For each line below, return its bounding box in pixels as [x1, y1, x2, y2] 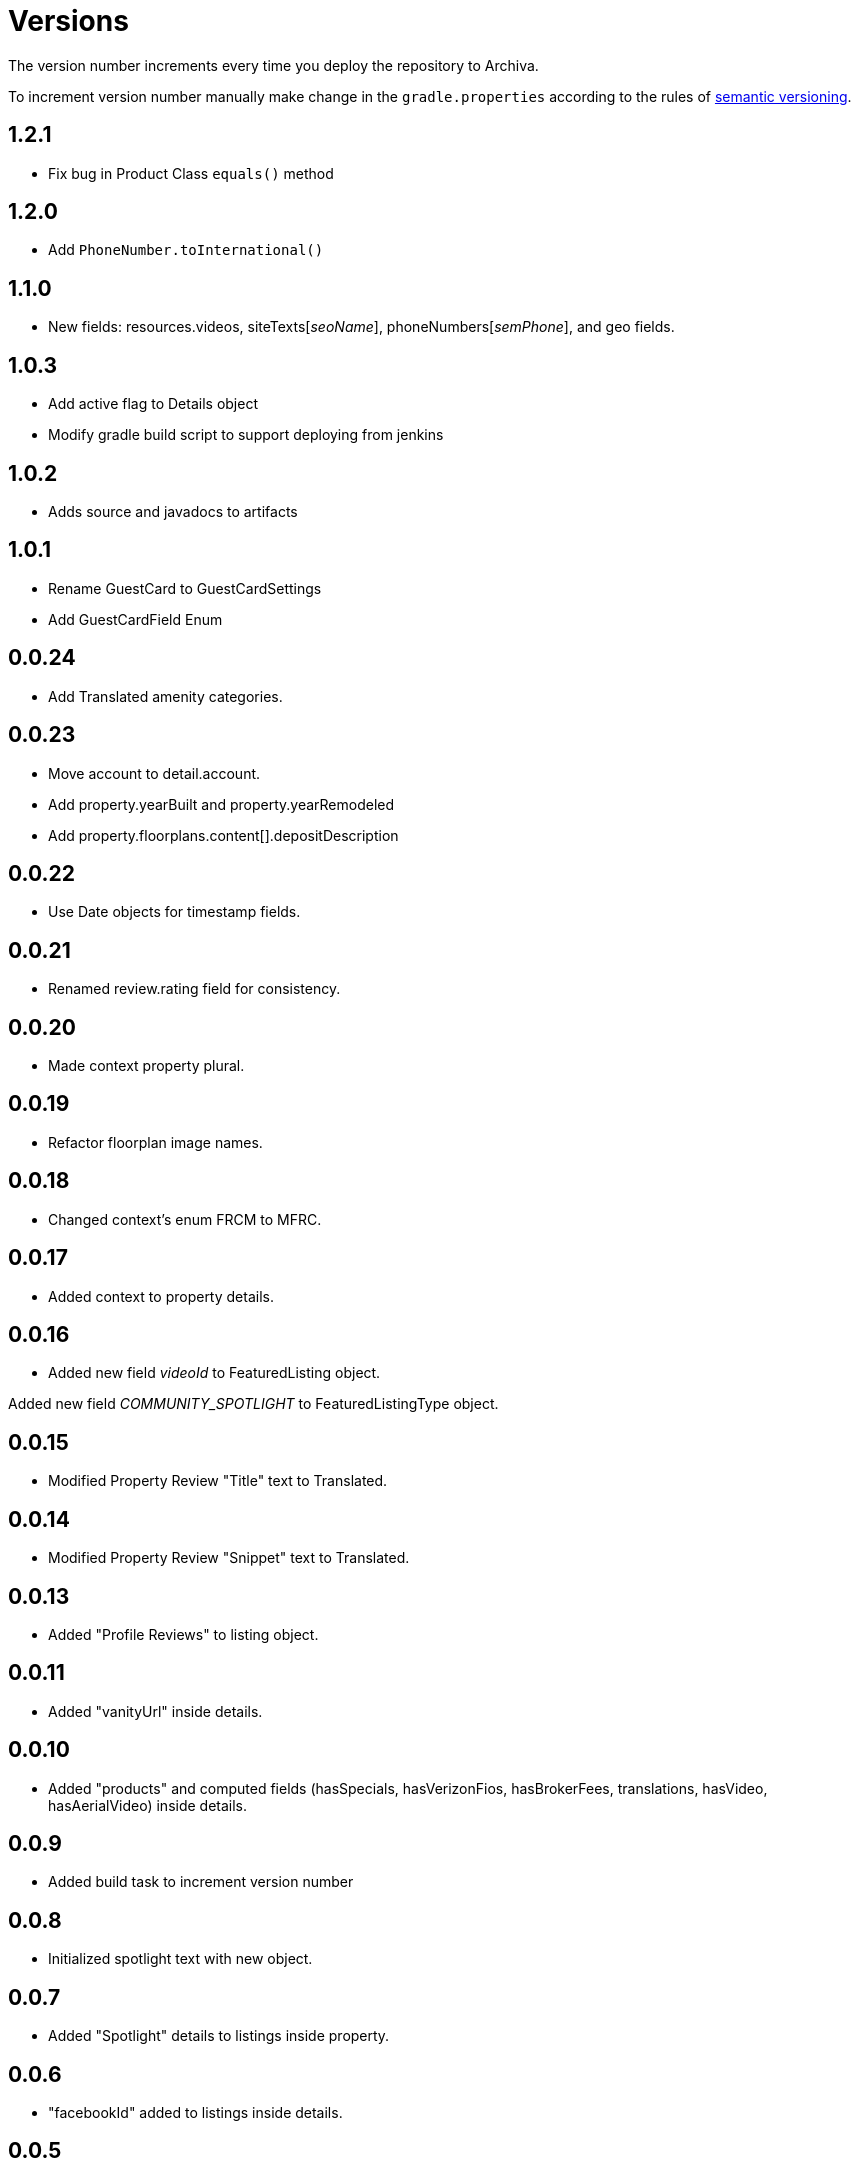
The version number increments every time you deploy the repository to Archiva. [8, 56, 539, 74]
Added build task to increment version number [48, 1873, 354, 1891]
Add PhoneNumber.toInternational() [48, 241, 324, 259]
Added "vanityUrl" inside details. [48, 1702, 263, 1720]
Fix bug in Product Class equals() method [48, 164, 334, 182]
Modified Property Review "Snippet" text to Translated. [48, 1549, 410, 1567]
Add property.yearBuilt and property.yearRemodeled [48, 795, 395, 813]
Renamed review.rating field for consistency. [48, 980, 341, 998]
